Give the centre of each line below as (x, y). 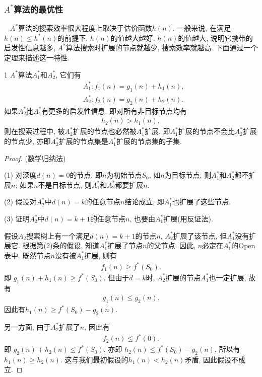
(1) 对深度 (20, 175)
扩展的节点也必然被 (105, 131)
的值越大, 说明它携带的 (215, 37)
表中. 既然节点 (27, 255)
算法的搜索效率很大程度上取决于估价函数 (85, 28)
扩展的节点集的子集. (149, 141)
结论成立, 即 (144, 202)
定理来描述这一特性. (37, 57)
